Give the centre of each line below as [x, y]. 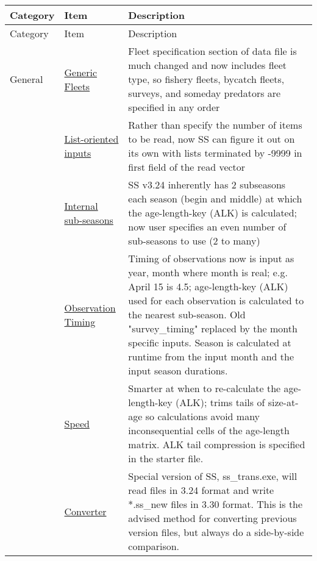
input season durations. [178, 370]
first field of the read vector [187, 167]
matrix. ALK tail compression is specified [217, 444]
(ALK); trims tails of [220, 402]
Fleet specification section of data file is [212, 51]
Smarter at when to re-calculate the [205, 388]
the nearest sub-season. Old [187, 314]
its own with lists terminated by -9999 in [215, 153]
